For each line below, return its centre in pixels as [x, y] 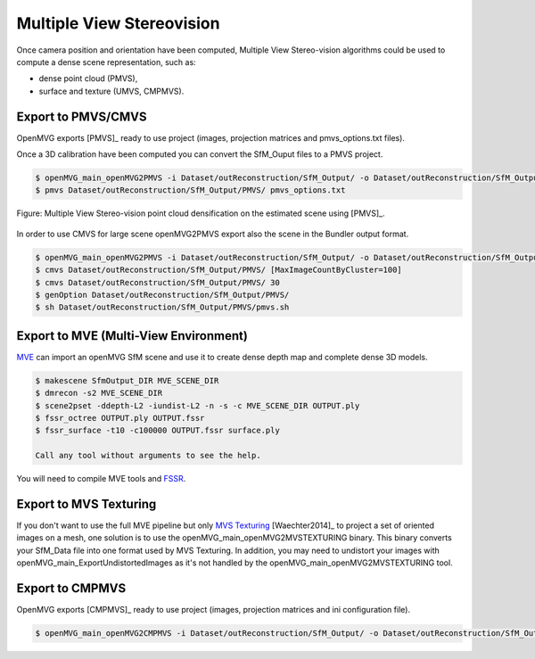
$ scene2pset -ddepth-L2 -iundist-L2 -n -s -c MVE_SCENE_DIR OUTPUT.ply [198, 405]
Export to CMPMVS [71, 589]
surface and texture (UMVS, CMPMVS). [111, 91]
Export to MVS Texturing [86, 504]
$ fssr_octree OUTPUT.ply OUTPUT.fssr [120, 418]
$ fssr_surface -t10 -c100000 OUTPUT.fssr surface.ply [157, 431]
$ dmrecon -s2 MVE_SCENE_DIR [99, 393]
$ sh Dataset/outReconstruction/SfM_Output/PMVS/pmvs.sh [162, 307]
